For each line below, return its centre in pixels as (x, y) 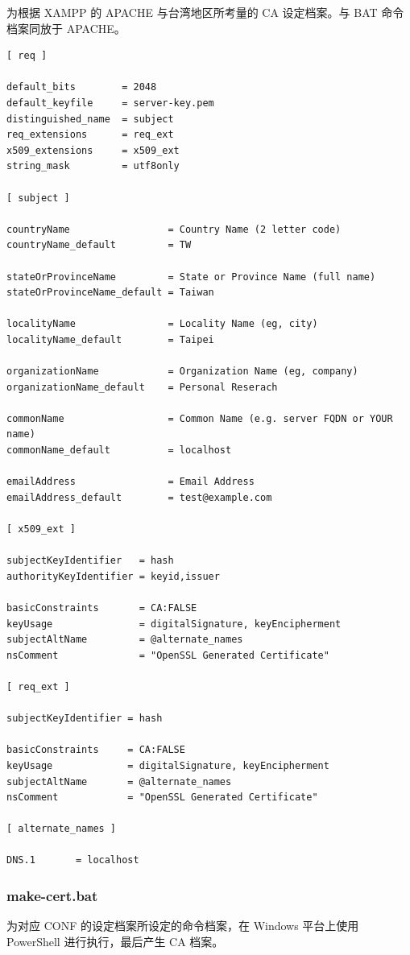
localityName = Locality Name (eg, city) (162, 324)
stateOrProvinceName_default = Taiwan (110, 293)
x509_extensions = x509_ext (93, 150)
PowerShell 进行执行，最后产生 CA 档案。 (115, 941)
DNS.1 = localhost (73, 860)
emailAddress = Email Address (130, 482)
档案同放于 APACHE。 (66, 28)
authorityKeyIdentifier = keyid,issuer (113, 576)
